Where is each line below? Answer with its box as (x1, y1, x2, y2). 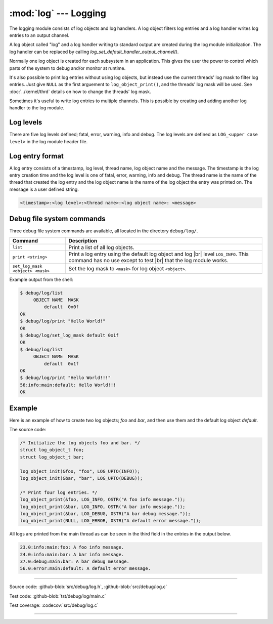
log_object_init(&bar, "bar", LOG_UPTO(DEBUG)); (20, 475, 143, 481)
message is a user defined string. (9, 186, 79, 192)
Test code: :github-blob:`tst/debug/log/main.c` (9, 593, 106, 599)
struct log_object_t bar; (20, 454, 84, 460)
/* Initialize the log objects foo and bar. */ (20, 440, 140, 446)
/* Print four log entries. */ (20, 489, 98, 495)
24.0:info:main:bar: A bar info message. (20, 552, 124, 557)
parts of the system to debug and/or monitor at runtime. (9, 65, 126, 71)
